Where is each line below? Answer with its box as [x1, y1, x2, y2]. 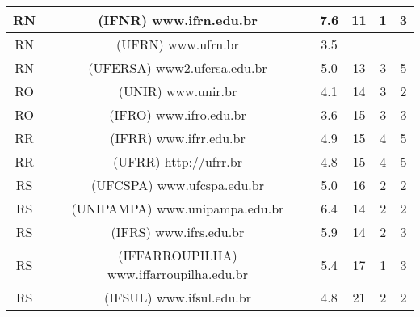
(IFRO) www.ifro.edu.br [109, 105, 246, 124]
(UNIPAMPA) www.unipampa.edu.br [71, 199, 284, 218]
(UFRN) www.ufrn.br [116, 35, 239, 53]
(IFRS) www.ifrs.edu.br [111, 222, 245, 241]
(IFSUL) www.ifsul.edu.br [103, 288, 251, 306]
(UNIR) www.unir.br [118, 82, 237, 100]
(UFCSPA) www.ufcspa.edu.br [90, 175, 264, 194]
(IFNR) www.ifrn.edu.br [98, 11, 258, 29]
